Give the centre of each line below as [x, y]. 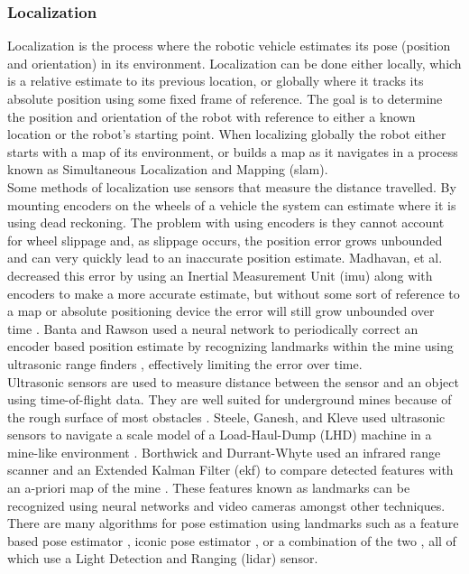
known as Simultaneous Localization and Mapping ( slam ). [168, 169]
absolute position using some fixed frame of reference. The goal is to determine [225, 98]
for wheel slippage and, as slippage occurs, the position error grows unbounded [225, 240]
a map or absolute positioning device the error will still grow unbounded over [221, 311]
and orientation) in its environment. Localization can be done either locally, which [234, 63]
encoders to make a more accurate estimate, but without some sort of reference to [234, 293]
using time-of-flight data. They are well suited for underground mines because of [230, 399]
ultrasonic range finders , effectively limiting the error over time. [185, 363]
